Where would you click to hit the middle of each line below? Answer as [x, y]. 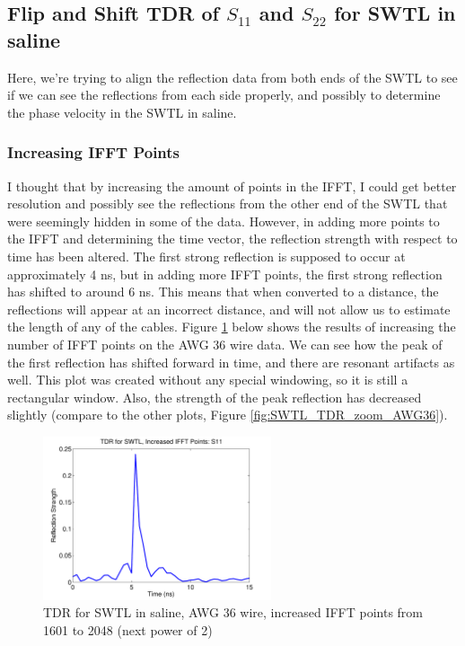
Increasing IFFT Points [94, 152]
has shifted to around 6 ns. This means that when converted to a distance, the [223, 292]
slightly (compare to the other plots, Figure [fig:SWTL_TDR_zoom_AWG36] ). [228, 415]
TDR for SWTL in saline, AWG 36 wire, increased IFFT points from [233, 612]
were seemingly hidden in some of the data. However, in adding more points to [224, 221]
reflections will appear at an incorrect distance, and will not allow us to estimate [229, 309]
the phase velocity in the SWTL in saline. [122, 112]
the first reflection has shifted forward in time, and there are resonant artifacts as [231, 362]
